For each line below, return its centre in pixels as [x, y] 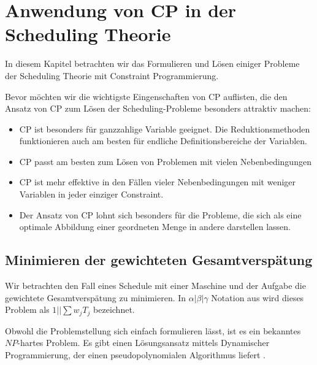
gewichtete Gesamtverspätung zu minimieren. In [96, 297]
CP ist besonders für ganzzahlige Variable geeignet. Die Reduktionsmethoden [165, 129]
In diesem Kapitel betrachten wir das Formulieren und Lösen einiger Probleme [152, 63]
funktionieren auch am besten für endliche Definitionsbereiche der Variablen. [163, 141]
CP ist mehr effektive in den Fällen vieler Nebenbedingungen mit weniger [158, 182]
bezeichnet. [114, 309]
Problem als [27, 309]
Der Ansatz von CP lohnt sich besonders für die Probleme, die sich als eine [160, 214]
